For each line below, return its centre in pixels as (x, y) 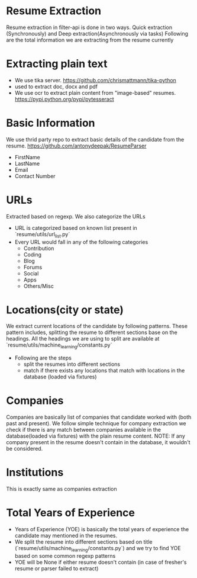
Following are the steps (43, 358)
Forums (33, 267)
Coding (33, 254)
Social (31, 273)
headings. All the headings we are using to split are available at (83, 339)
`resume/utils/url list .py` (42, 235)
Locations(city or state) (65, 310)
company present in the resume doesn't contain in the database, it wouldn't (98, 442)
